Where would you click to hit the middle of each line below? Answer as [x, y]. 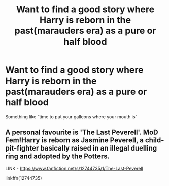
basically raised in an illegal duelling [99, 148]
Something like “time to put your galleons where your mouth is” [71, 116]
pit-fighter [22, 148]
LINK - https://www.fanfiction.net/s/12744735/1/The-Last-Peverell [74, 168]
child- [155, 140]
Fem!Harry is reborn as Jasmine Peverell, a [74, 140]
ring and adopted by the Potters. [58, 156]
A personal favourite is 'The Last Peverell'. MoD [82, 133]
